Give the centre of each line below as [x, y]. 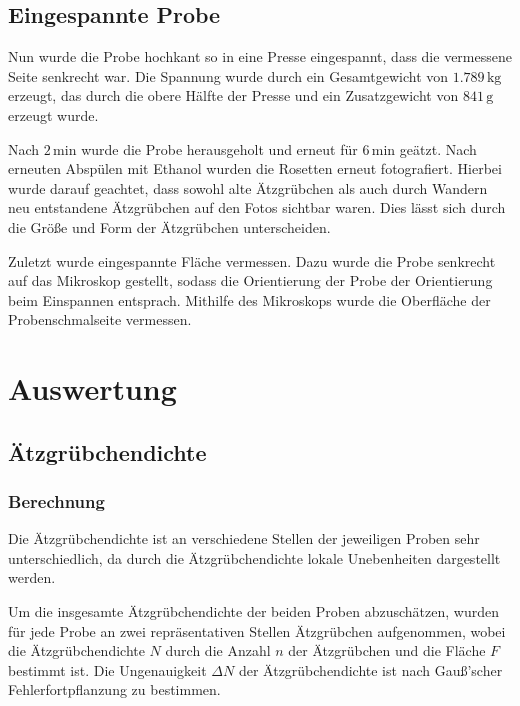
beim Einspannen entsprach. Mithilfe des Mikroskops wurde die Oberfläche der [249, 299]
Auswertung [92, 388]
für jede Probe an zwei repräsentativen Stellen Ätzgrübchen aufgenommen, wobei [257, 630]
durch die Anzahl [218, 650]
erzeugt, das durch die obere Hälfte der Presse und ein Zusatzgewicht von [233, 95]
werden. [32, 577]
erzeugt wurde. [53, 114]
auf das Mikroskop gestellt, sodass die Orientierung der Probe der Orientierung [250, 280]
